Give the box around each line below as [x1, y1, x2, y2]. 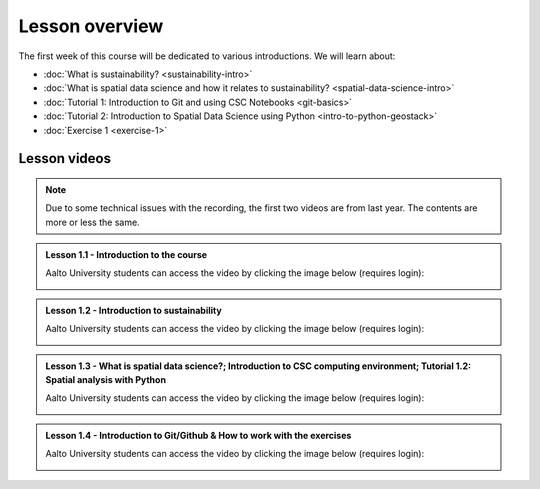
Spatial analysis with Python [45, 374, 167, 386]
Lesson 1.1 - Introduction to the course [45, 249, 208, 261]
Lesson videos [18, 150, 112, 167]
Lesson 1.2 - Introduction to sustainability [45, 304, 222, 316]
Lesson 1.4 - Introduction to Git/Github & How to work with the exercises [45, 429, 352, 441]
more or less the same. [45, 216, 140, 228]
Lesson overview [18, 15, 164, 37]
